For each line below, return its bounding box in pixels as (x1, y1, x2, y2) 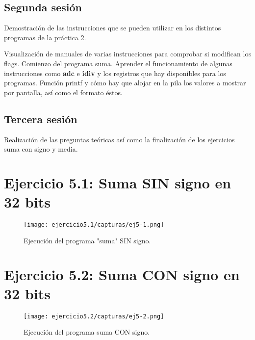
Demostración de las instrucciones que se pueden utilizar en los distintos (4, 23, 221, 33)
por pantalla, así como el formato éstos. (4, 87, 123, 97)
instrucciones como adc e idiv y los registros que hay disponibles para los (4, 68, 226, 78)
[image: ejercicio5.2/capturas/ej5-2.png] (24, 313, 164, 320)
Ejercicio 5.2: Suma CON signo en (4, 264, 240, 284)
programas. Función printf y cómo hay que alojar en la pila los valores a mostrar (4, 78, 246, 88)
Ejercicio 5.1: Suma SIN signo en (4, 172, 231, 192)
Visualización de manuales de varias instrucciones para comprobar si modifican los (4, 49, 251, 59)
